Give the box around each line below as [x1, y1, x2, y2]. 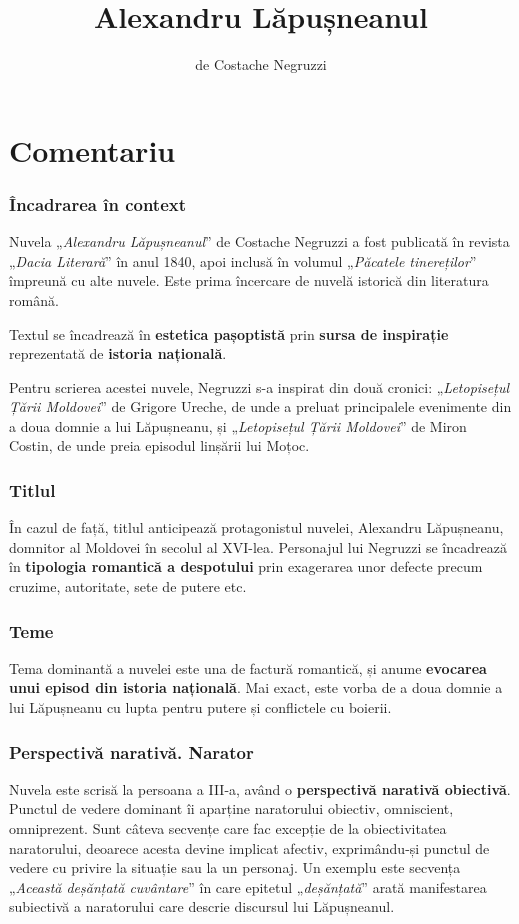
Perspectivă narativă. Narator [9, 739, 254, 764]
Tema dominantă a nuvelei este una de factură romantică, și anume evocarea [9, 657, 487, 678]
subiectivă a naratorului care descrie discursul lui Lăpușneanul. [9, 896, 395, 917]
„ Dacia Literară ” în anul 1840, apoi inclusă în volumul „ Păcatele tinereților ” [9, 250, 477, 271]
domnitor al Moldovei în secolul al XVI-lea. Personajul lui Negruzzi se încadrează [9, 536, 507, 557]
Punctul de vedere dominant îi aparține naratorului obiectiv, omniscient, [9, 798, 454, 819]
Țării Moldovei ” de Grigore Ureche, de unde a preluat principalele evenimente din [9, 396, 512, 417]
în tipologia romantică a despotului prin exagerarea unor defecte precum [9, 556, 483, 577]
